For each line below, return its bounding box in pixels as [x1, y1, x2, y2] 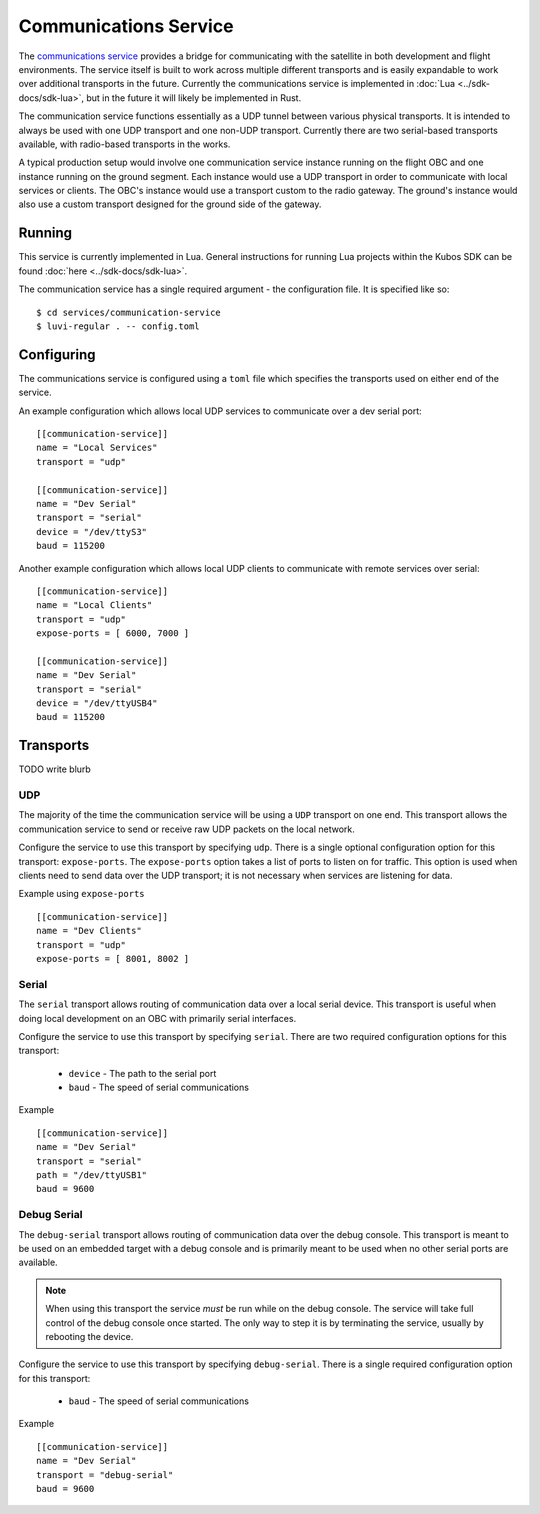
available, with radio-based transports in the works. [18, 138, 231, 150]
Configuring [18, 346, 96, 363]
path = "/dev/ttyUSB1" [36, 1170, 148, 1181]
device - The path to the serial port [68, 1067, 217, 1079]
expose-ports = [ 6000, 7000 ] [36, 628, 190, 639]
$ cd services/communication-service [36, 306, 222, 318]
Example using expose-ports [18, 888, 145, 900]
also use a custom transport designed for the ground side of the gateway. [18, 198, 322, 210]
